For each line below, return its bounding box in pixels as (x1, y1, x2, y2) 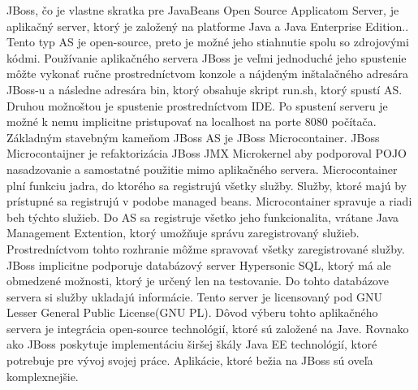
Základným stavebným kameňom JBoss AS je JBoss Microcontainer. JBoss (6, 128, 380, 145)
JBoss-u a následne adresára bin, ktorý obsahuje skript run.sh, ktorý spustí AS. (6, 80, 403, 97)
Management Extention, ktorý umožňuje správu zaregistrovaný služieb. (6, 224, 360, 241)
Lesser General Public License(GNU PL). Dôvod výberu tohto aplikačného (6, 304, 378, 321)
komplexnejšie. (6, 367, 79, 384)
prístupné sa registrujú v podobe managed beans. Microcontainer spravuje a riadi (6, 193, 412, 210)
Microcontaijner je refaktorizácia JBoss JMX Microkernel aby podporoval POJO (6, 145, 407, 162)
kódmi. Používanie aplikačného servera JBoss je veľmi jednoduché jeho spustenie (6, 49, 407, 66)
